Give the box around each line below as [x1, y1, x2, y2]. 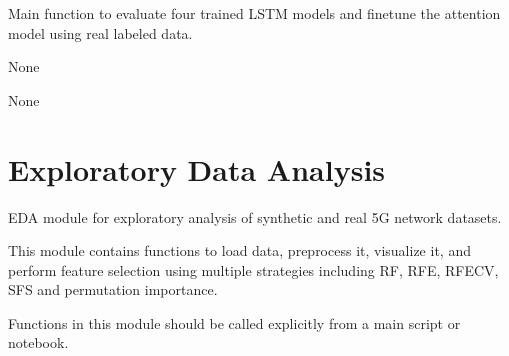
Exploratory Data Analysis [8, 148, 386, 189]
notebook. [8, 332, 69, 353]
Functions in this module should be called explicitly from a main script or [8, 312, 461, 333]
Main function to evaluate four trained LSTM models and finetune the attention [8, 3, 501, 23]
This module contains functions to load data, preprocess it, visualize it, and [8, 240, 471, 261]
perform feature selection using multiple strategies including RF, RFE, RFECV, [8, 259, 499, 280]
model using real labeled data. [8, 22, 193, 43]
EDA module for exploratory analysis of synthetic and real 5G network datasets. [8, 206, 502, 227]
